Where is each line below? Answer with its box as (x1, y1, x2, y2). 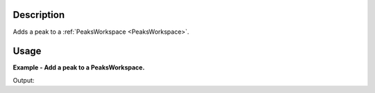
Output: (12, 76, 35, 84)
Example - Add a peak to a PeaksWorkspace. (12, 63, 145, 72)
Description (12, 9, 65, 21)
